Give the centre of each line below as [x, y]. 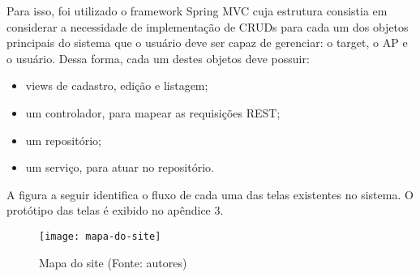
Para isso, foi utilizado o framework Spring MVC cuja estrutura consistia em [197, 11]
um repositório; [63, 140]
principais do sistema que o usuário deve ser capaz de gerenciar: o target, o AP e [207, 43]
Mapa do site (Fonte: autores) [113, 262]
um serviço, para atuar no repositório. [120, 167]
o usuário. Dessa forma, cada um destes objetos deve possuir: [158, 58]
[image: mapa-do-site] [100, 236]
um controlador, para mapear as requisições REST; [153, 112]
